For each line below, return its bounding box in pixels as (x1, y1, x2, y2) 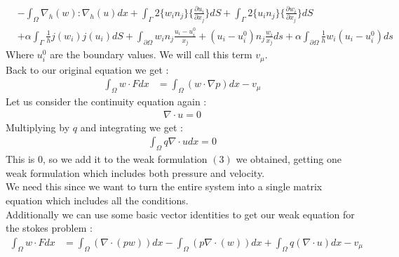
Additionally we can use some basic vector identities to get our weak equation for (6, 206, 355, 221)
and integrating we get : (80, 119, 183, 134)
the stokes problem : (6, 220, 93, 235)
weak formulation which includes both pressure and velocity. (6, 165, 265, 180)
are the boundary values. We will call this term (50, 47, 252, 62)
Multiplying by (6, 119, 70, 134)
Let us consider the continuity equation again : (6, 94, 207, 109)
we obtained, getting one (236, 152, 341, 166)
